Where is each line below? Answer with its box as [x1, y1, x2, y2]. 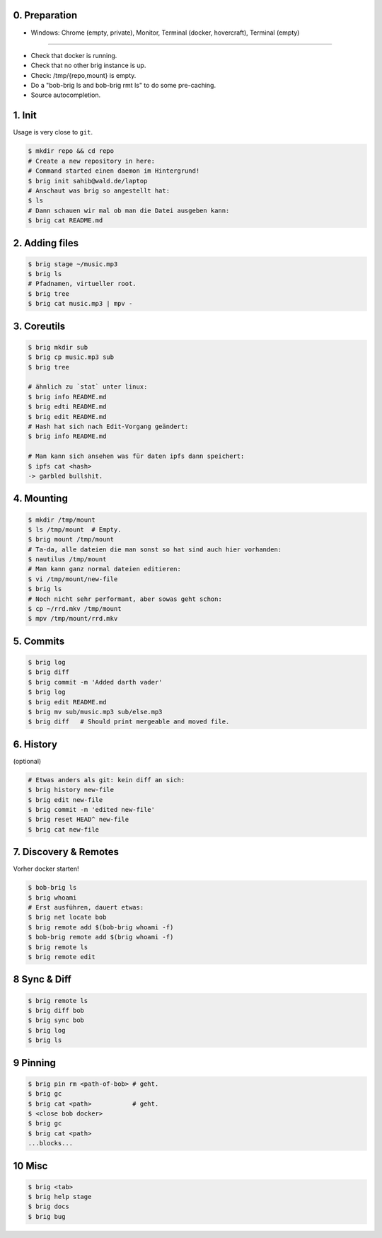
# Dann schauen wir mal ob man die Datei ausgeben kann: [28, 206, 230, 214]
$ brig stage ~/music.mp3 [28, 260, 118, 268]
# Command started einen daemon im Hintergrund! [28, 167, 200, 175]
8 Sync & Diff [13, 973, 72, 985]
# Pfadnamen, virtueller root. [28, 280, 137, 288]
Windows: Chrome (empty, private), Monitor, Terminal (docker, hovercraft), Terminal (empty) [30, 28, 300, 37]
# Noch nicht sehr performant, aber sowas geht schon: [28, 595, 222, 603]
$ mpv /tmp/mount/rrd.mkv [28, 614, 118, 623]
